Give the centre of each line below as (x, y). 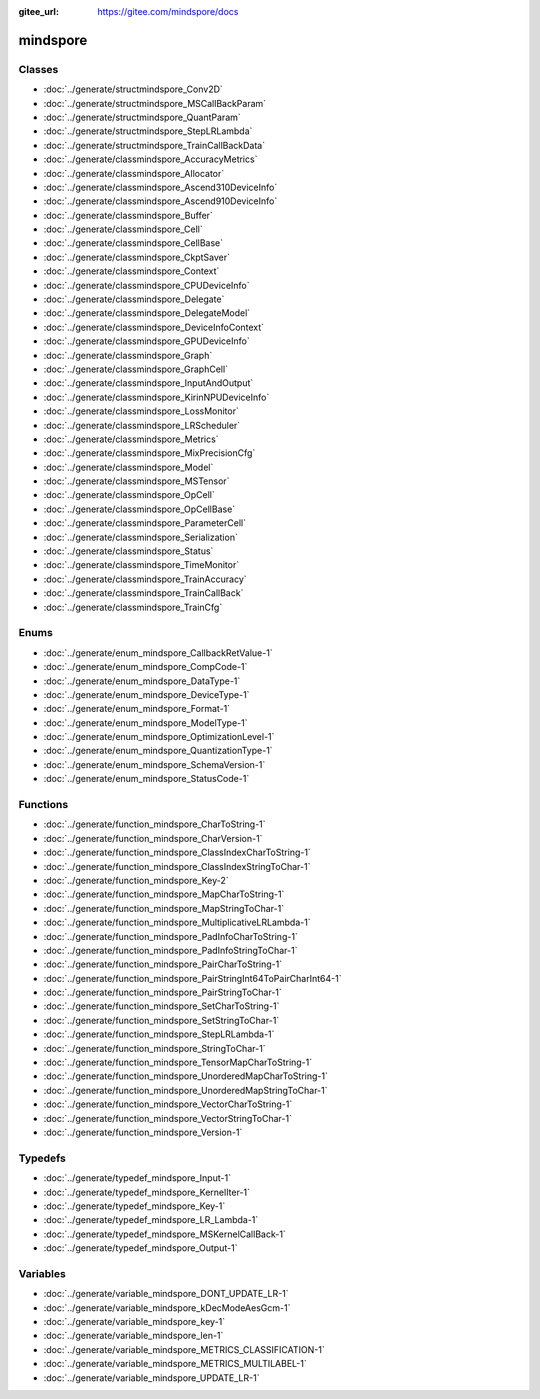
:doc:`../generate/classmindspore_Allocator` (134, 173)
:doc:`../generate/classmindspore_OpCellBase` (139, 509)
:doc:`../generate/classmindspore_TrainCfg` (133, 607)
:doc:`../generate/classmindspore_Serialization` (141, 537)
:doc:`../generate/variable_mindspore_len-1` (133, 1336)
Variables (42, 1273)
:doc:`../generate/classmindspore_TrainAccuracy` (145, 579)
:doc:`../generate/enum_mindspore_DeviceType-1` (146, 694)
